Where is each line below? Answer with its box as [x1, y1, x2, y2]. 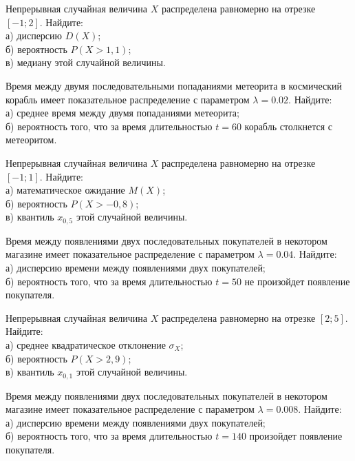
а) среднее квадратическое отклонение [6, 337, 166, 351]
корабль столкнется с [244, 119, 332, 133]
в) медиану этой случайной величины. [6, 55, 166, 70]
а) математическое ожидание [6, 183, 125, 197]
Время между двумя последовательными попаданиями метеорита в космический [6, 78, 343, 92]
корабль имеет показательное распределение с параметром [6, 92, 250, 106]
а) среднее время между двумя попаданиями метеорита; [6, 105, 239, 120]
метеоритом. [6, 132, 57, 147]
